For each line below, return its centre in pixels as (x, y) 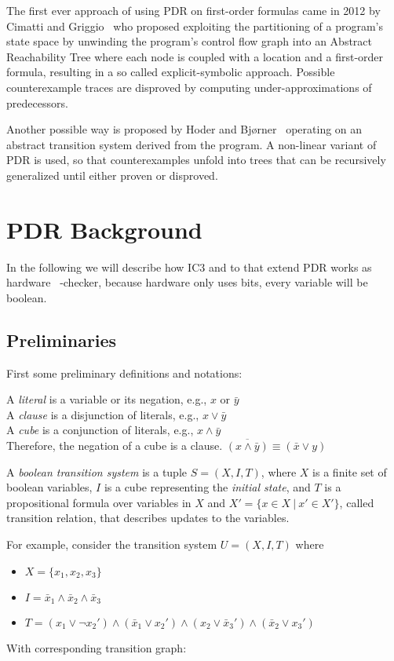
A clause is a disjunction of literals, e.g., (103, 414)
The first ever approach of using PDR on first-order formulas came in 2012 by (193, 10)
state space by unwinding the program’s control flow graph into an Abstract (190, 41)
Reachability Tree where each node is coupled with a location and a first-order (195, 56)
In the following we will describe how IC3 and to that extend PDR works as (189, 267)
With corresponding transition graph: (97, 648)
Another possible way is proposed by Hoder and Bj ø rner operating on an (184, 129)
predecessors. (37, 102)
